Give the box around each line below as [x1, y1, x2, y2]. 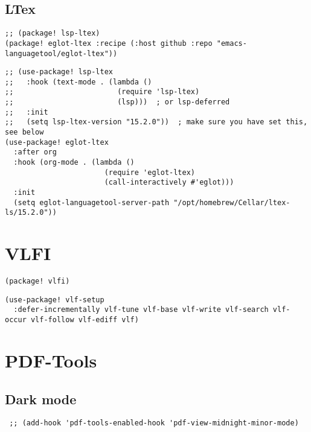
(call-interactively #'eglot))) [104, 178, 234, 187]
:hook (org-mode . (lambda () [13, 158, 135, 167]
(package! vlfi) [5, 277, 70, 286]
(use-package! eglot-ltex [5, 138, 109, 147]
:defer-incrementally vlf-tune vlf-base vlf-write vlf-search [13, 305, 269, 314]
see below [5, 128, 44, 137]
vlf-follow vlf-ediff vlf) [30, 316, 139, 325]
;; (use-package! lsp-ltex [5, 68, 113, 77]
